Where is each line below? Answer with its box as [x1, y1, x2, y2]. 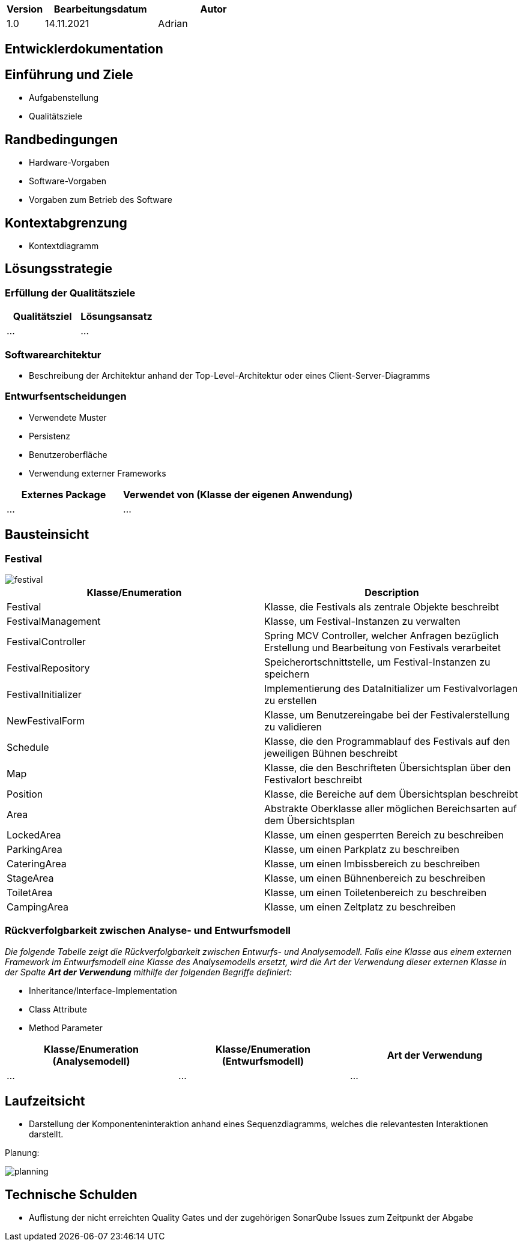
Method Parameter [29, 1022, 103, 1033]
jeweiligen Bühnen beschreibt [264, 747, 398, 759]
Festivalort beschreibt [264, 773, 363, 786]
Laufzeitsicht [5, 1094, 85, 1109]
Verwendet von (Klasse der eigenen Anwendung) [123, 488, 353, 501]
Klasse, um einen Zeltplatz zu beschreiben [264, 900, 456, 913]
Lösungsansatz [80, 310, 153, 323]
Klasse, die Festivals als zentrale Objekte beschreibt [264, 600, 500, 613]
